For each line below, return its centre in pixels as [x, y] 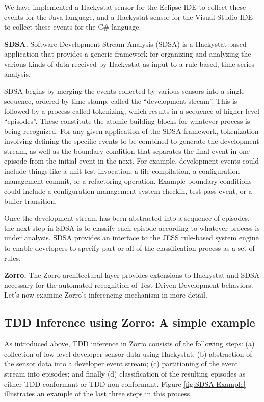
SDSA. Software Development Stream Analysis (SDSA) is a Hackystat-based [125, 44]
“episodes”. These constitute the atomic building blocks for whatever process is [127, 120]
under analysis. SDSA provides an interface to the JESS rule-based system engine [131, 238]
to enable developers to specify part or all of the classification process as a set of [129, 248]
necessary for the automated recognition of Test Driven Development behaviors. [129, 285]
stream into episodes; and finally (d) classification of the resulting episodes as [125, 374]
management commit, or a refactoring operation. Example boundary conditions [128, 181]
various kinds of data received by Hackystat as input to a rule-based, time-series [129, 63]
